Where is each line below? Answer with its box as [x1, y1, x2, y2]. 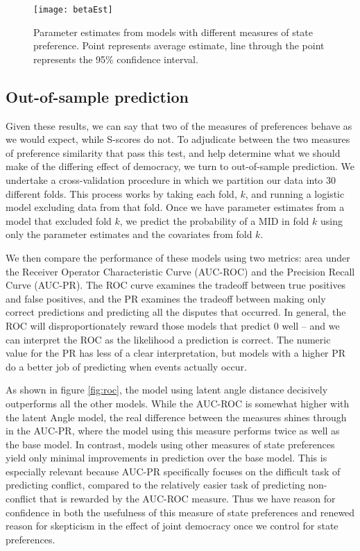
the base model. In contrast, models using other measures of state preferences [6, 436, 335, 451]
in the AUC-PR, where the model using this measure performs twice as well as [6, 423, 340, 438]
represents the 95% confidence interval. [33, 51, 198, 66]
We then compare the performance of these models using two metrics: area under [6, 250, 350, 264]
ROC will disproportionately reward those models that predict [6, 318, 271, 332]
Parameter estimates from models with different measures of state [33, 24, 313, 39]
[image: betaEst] [33, 5, 113, 15]
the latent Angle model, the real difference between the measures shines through [6, 409, 347, 424]
